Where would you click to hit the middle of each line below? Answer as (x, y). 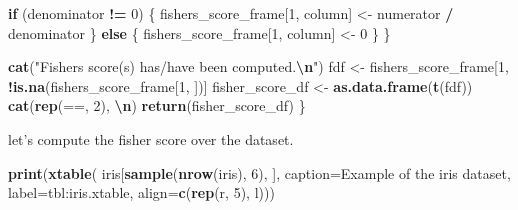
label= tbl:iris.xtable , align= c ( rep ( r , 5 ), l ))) (141, 192)
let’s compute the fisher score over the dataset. (151, 138)
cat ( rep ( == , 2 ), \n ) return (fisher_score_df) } (157, 105)
